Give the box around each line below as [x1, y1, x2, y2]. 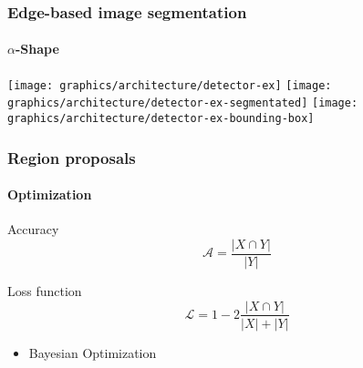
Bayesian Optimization [28, 342, 157, 362]
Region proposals [7, 146, 136, 169]
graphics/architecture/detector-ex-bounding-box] [7, 111, 315, 125]
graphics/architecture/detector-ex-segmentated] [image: [7, 97, 358, 110]
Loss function [7, 281, 82, 300]
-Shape [15, 39, 59, 58]
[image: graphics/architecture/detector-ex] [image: [7, 78, 332, 92]
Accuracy [7, 220, 59, 239]
